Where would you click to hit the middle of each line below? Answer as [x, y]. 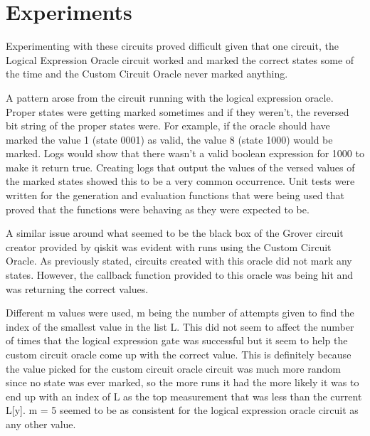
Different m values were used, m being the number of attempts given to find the [180, 313]
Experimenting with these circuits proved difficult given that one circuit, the [172, 46]
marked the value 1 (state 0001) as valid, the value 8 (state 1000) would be [169, 139]
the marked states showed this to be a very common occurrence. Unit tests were [180, 181]
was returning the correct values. [77, 288]
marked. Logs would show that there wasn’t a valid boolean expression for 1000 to [185, 153]
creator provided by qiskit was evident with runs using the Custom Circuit [169, 246]
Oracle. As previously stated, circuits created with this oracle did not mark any [179, 261]
